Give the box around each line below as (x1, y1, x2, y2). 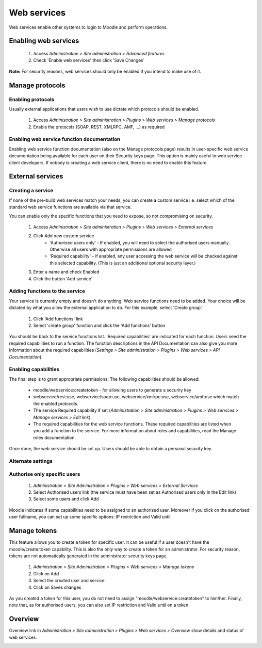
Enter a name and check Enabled (33, 269, 99, 275)
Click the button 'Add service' (33, 275, 93, 281)
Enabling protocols (9, 96, 54, 103)
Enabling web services (9, 37, 80, 45)
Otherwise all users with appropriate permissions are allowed (49, 246, 172, 252)
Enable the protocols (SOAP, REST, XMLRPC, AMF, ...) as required (33, 124, 165, 130)
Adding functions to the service (9, 288, 85, 294)
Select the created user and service (33, 578, 105, 583)
